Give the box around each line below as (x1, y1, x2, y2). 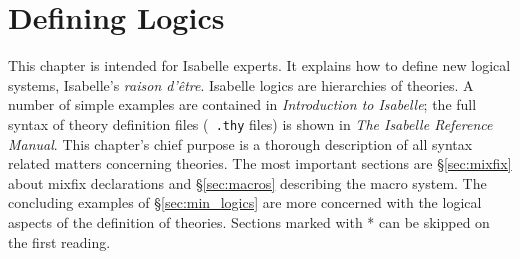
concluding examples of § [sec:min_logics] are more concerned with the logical (8, 192, 482, 213)
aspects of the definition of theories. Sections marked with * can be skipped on (8, 211, 490, 232)
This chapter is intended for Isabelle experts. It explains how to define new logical (8, 55, 511, 76)
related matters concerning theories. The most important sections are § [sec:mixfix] (8, 153, 512, 174)
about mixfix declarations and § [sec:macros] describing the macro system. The (8, 172, 487, 193)
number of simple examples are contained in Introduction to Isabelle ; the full (8, 94, 477, 115)
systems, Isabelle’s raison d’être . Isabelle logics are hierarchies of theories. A (8, 74, 474, 95)
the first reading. (8, 231, 111, 252)
